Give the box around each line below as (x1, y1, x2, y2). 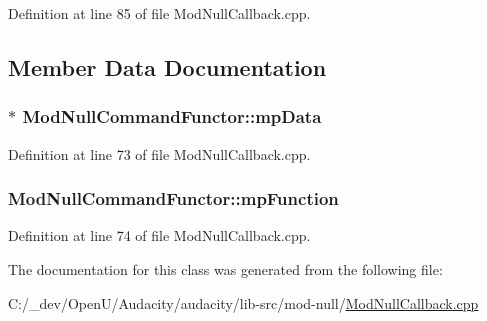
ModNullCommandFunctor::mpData (22, 104, 322, 129)
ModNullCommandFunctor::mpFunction (8, 186, 339, 211)
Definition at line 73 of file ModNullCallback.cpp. (8, 143, 311, 164)
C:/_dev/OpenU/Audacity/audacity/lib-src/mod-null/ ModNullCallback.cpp (8, 292, 479, 313)
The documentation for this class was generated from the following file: (8, 259, 443, 279)
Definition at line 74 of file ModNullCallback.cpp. (8, 225, 311, 246)
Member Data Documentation (8, 51, 327, 82)
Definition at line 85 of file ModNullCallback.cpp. (8, 3, 311, 23)
